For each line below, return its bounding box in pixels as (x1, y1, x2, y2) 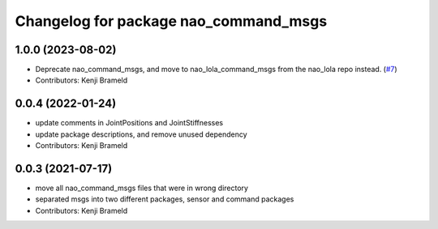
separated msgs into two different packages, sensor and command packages (35, 194, 294, 204)
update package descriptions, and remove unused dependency (35, 129, 247, 139)
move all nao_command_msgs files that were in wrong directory (35, 183, 249, 193)
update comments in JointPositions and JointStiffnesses (35, 118, 223, 128)
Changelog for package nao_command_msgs (15, 12, 328, 30)
